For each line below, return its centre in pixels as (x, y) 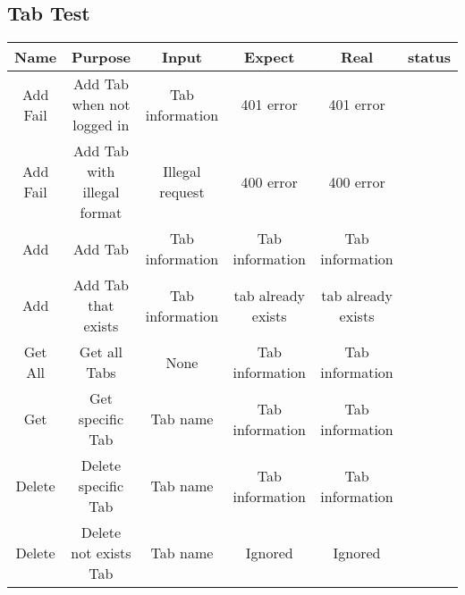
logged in (101, 125)
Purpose (101, 57)
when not (101, 105)
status (429, 57)
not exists (101, 553)
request (182, 192)
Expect (270, 57)
